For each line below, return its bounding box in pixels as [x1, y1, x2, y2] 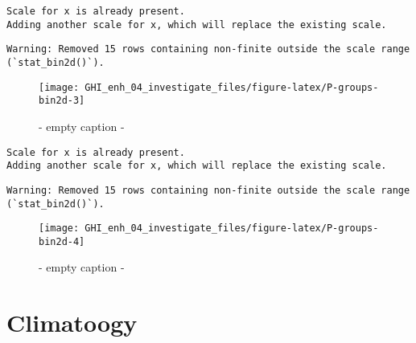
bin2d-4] [39, 235, 85, 247]
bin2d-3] [39, 95, 85, 107]
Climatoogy [6, 306, 138, 339]
